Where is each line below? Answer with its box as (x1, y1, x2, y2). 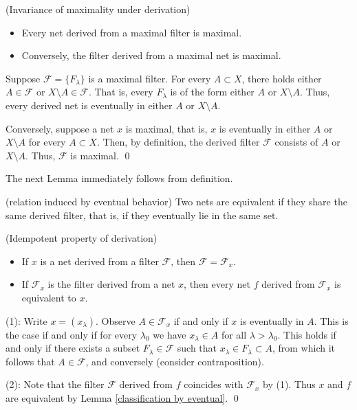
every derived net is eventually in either (6, 98, 173, 112)
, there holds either (241, 71, 322, 85)
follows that (6, 354, 55, 368)
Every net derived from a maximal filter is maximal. (21, 25, 242, 39)
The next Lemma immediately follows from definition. (6, 171, 233, 185)
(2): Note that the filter (6, 377, 105, 391)
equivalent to (21, 290, 76, 304)
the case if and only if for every (6, 327, 138, 341)
